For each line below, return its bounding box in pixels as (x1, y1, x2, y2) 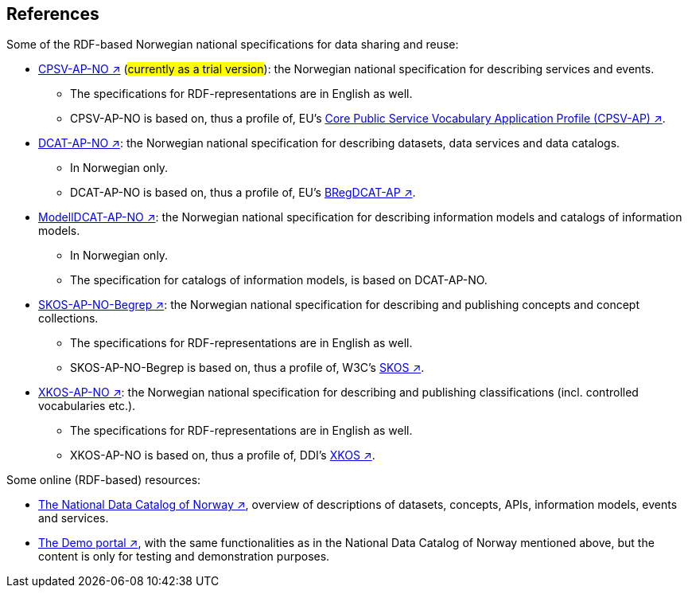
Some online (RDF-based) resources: (6, 473, 201, 487)
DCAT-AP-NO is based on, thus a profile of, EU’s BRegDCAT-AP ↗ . (70, 186, 416, 200)
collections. (38, 311, 99, 326)
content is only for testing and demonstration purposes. (38, 549, 330, 564)
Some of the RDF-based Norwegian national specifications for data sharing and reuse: (6, 37, 459, 52)
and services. (38, 511, 109, 526)
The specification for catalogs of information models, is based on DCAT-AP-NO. (70, 273, 488, 287)
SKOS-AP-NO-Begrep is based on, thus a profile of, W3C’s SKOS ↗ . (70, 361, 425, 375)
